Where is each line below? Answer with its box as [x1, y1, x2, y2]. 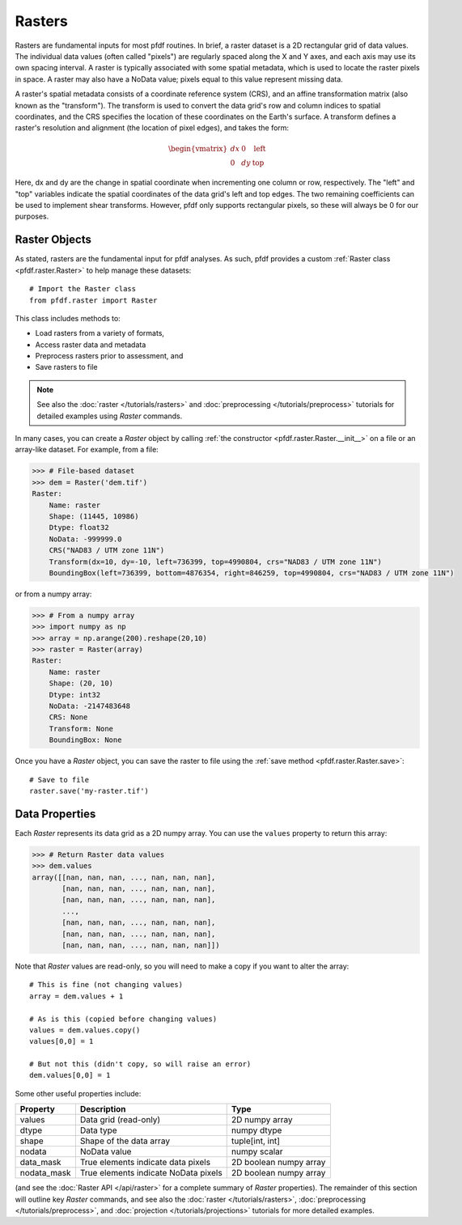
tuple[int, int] [231, 1135, 281, 1147]
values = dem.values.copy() [29, 1025, 141, 1035]
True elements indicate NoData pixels [79, 1168, 223, 1179]
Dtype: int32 [49, 690, 101, 699]
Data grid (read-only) [79, 1114, 161, 1125]
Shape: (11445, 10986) [49, 511, 139, 521]
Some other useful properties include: [15, 1088, 142, 1098]
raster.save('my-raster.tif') [29, 786, 150, 795]
